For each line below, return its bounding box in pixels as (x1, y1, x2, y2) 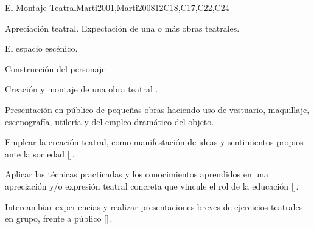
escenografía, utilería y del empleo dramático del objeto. (5, 115, 214, 128)
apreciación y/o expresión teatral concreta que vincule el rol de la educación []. (5, 179, 299, 192)
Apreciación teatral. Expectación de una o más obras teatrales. (5, 21, 240, 34)
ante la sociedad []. (5, 147, 75, 160)
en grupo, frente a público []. (5, 212, 111, 225)
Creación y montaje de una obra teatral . (5, 83, 158, 95)
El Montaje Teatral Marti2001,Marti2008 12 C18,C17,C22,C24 (5, 1, 229, 13)
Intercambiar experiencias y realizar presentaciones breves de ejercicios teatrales (5, 200, 303, 213)
